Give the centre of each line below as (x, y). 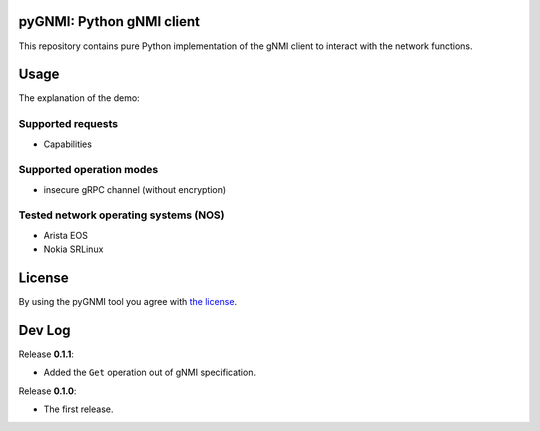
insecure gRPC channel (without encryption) (135, 189)
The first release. (78, 409)
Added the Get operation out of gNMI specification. (150, 372)
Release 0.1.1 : (46, 354)
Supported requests (68, 124)
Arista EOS (66, 235)
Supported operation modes (88, 170)
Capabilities (67, 144)
